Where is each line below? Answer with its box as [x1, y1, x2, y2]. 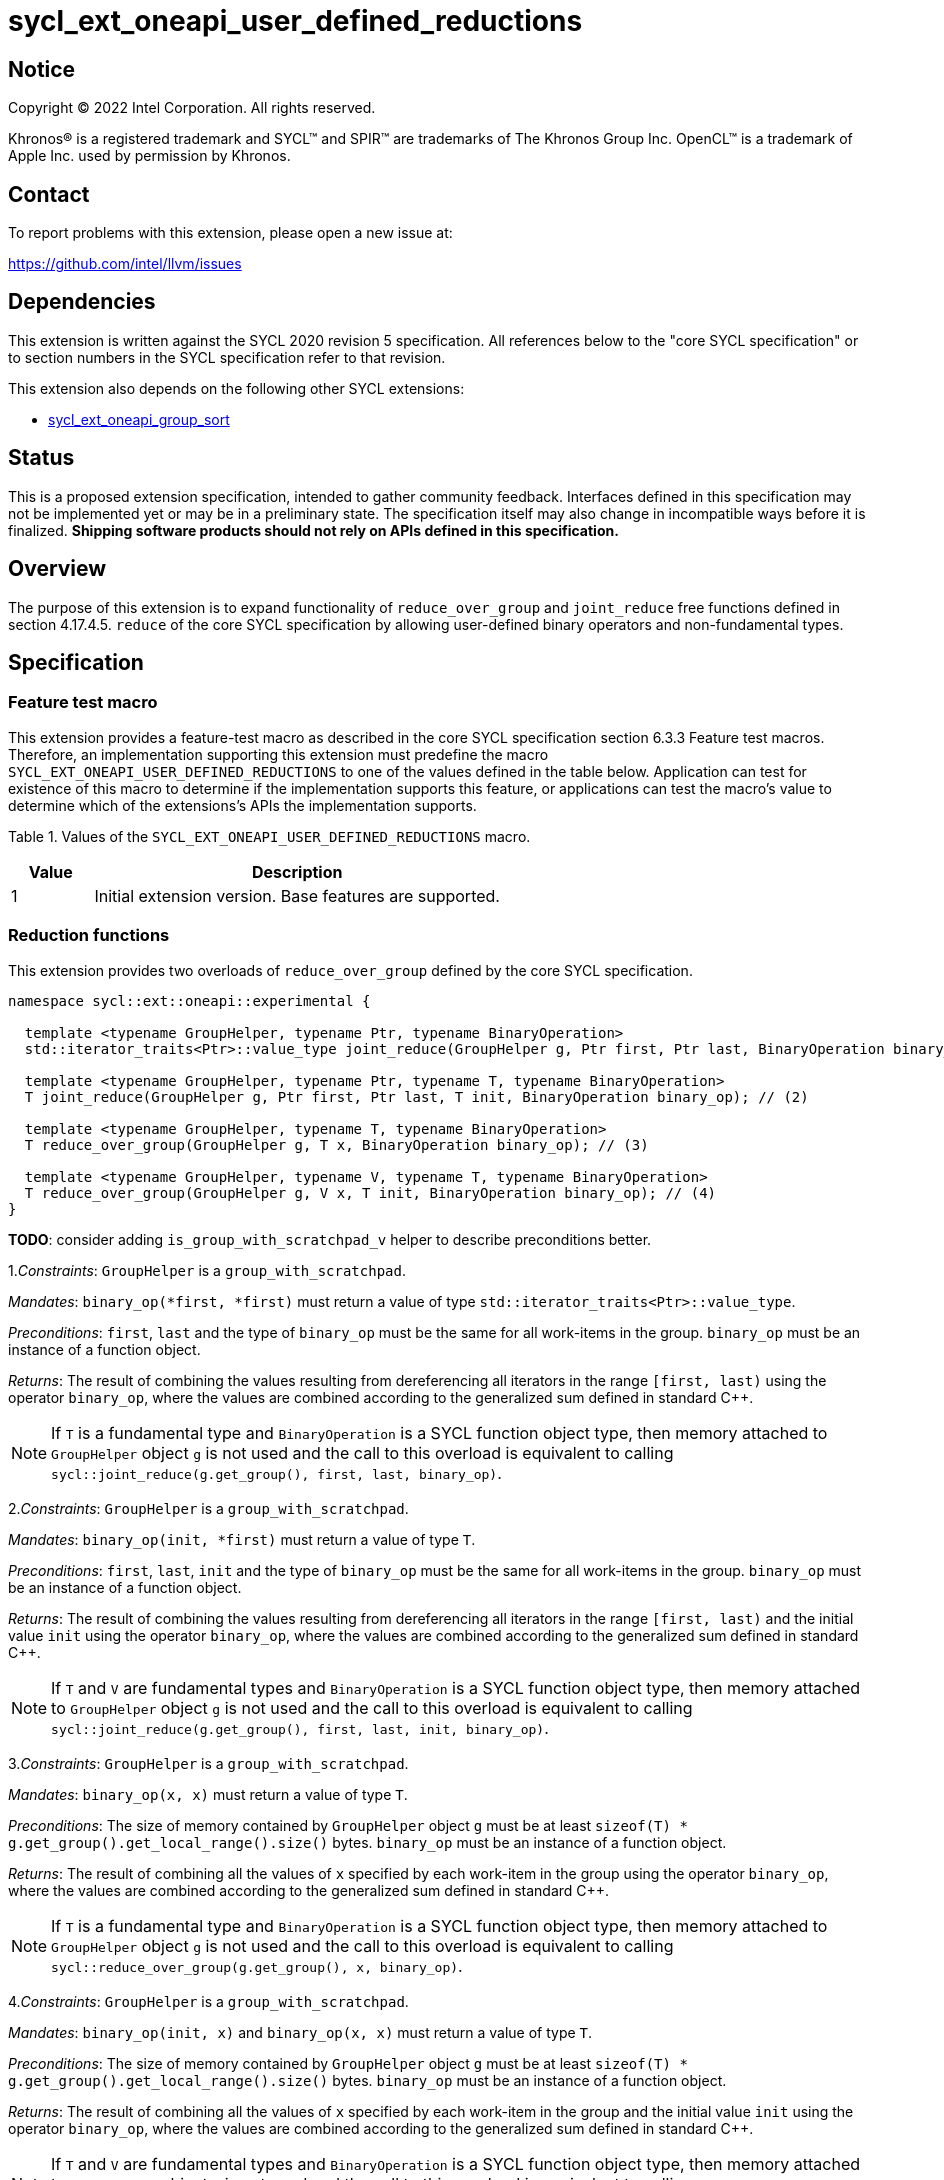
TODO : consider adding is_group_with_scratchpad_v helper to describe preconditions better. [8, 1230, 652, 1248]
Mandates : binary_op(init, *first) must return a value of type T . [8, 1530, 476, 1548]
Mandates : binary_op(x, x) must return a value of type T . [8, 1785, 408, 1803]
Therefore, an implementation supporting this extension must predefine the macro [8, 745, 549, 763]
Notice [8, 56, 76, 82]
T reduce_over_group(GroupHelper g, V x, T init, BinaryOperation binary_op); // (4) [24, 1184, 717, 1201]
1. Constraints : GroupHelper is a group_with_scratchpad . [8, 1261, 406, 1279]
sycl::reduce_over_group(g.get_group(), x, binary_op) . [51, 1955, 463, 1976]
